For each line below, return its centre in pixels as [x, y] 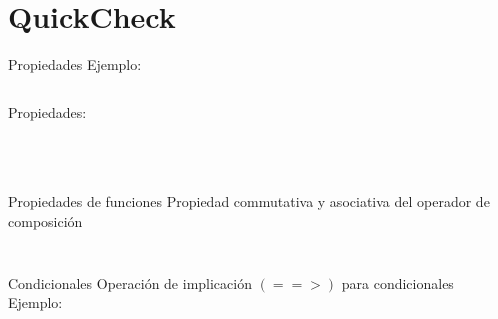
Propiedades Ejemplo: [75, 64]
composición [45, 220]
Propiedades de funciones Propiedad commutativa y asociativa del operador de [249, 201]
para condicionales [397, 282]
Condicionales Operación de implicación [130, 282]
